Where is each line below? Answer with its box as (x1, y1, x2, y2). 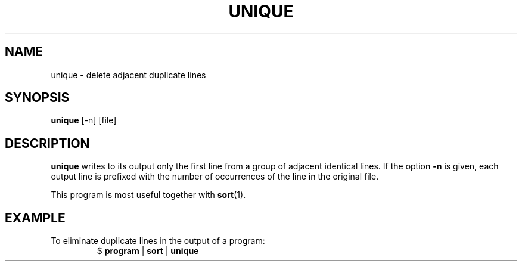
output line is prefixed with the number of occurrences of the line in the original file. (51, 171, 379, 182)
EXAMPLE (5, 210, 66, 225)
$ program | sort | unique (97, 246, 199, 256)
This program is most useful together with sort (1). (51, 190, 246, 200)
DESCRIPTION (5, 135, 90, 151)
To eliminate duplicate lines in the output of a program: (51, 236, 265, 246)
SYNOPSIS (5, 90, 70, 106)
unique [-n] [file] (51, 115, 117, 126)
